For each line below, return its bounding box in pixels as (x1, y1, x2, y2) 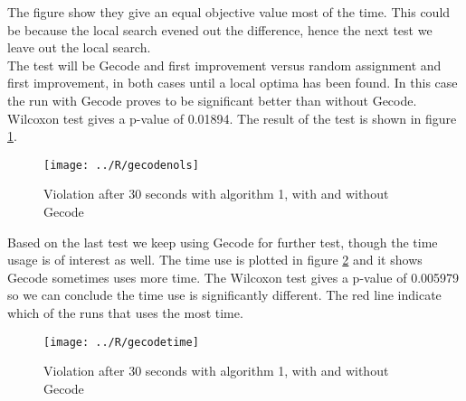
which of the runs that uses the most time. (7, 303, 243, 322)
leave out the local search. (7, 38, 151, 57)
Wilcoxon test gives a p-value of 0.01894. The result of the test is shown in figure (7, 108, 457, 127)
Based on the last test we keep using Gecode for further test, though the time (7, 232, 438, 251)
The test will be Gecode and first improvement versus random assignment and (7, 55, 442, 74)
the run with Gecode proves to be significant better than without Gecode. (7, 90, 417, 109)
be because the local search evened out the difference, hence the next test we (7, 20, 433, 39)
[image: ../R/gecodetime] (43, 335, 199, 349)
